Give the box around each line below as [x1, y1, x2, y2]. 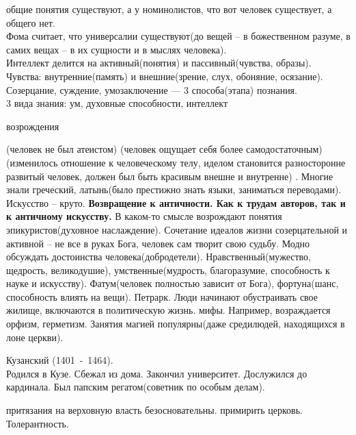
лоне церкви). [6, 330, 64, 344]
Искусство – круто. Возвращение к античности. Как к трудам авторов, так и [6, 195, 346, 210]
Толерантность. [6, 416, 69, 430]
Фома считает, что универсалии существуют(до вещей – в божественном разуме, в [6, 29, 351, 43]
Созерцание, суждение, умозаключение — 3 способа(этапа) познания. [6, 82, 297, 97]
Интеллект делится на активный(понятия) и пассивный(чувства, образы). [6, 55, 312, 70]
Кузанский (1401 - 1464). [6, 353, 113, 367]
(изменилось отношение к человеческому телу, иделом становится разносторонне [6, 155, 346, 169]
